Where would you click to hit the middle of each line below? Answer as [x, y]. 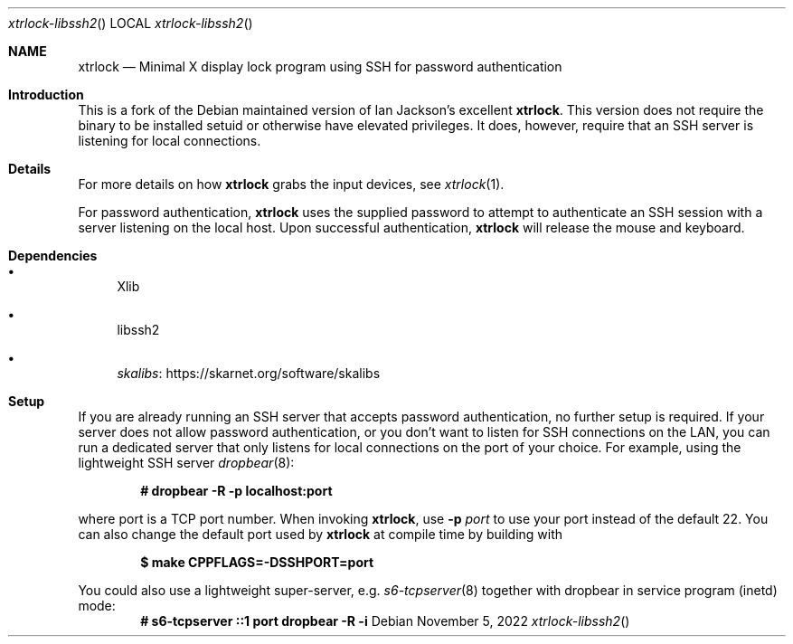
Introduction [46, 95]
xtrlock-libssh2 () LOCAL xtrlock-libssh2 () [131, 23]
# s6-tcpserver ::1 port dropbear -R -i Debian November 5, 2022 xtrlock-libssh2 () [385, 621]
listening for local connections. [170, 141]
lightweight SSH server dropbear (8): [186, 463]
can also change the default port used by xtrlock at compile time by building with [321, 534]
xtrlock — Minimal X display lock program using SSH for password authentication [320, 66]
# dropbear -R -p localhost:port [236, 491]
